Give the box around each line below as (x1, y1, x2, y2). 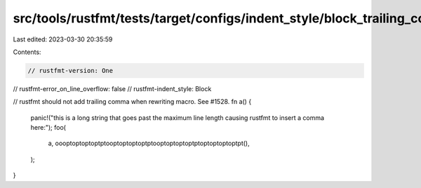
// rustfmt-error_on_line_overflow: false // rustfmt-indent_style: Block (13, 84, 212, 93)
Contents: (13, 48, 41, 56)
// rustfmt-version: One (27, 67, 114, 74)
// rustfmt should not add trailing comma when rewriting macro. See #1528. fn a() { (13, 98, 252, 106)
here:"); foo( (30, 123, 67, 132)
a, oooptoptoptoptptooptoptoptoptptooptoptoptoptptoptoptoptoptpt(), (48, 139, 250, 147)
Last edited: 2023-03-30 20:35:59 (13, 35, 113, 43)
